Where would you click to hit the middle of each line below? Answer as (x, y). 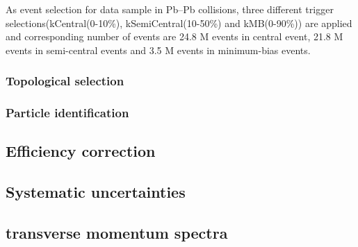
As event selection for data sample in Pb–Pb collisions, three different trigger (170, 9)
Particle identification (67, 113)
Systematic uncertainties (96, 192)
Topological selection (65, 81)
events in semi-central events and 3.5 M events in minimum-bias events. (158, 50)
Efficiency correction (81, 151)
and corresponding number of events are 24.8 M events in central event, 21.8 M (174, 36)
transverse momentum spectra (117, 233)
